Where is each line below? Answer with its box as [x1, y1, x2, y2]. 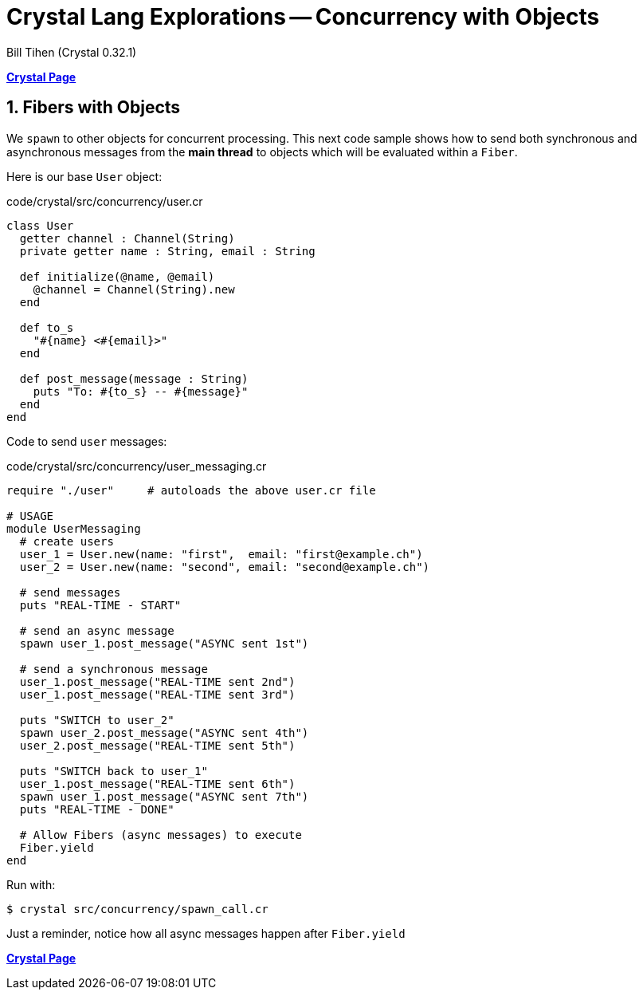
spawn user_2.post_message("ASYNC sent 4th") [19, 726, 309, 739]
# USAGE [6, 509, 54, 522]
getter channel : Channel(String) [19, 231, 235, 245]
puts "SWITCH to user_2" [19, 713, 174, 726]
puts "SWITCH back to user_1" [19, 764, 208, 778]
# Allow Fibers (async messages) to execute [19, 828, 302, 841]
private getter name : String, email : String [19, 244, 316, 258]
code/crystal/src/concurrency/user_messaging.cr [6, 459, 267, 473]
